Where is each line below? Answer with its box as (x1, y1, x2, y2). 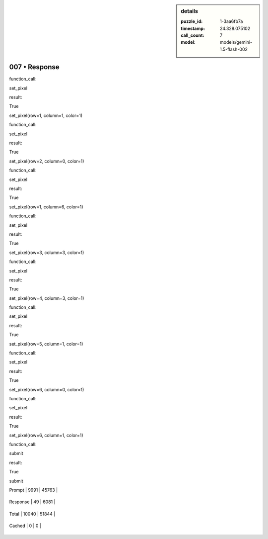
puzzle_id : (181, 18, 203, 24)
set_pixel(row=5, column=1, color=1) (9, 341, 83, 347)
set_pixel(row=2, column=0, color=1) (9, 158, 84, 164)
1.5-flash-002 (220, 46, 248, 52)
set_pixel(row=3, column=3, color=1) (9, 249, 84, 256)
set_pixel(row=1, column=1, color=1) (9, 112, 83, 118)
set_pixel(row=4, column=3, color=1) (9, 295, 84, 301)
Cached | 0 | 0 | (9, 523, 42, 529)
